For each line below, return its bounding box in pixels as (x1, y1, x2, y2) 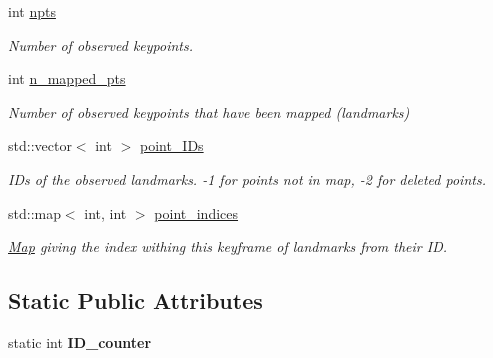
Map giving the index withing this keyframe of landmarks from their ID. (8, 236, 448, 257)
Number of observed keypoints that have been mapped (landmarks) (8, 101, 410, 122)
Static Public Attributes (8, 285, 263, 316)
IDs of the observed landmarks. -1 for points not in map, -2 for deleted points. (8, 168, 486, 189)
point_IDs (139, 135, 204, 156)
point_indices (154, 202, 239, 223)
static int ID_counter (8, 331, 152, 352)
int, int (84, 202, 127, 223)
